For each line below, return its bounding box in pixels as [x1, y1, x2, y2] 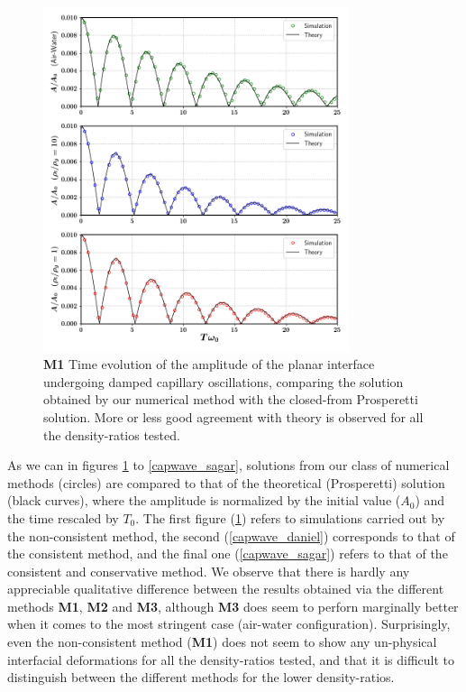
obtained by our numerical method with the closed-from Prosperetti [43, 390, 418, 409]
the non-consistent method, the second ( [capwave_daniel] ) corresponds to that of [7, 526, 455, 545]
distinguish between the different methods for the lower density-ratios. [7, 668, 395, 687]
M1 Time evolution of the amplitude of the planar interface [43, 355, 375, 374]
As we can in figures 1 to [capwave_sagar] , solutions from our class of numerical [7, 456, 450, 475]
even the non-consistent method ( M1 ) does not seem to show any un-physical [7, 632, 437, 651]
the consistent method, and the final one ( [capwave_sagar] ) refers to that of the [7, 544, 448, 563]
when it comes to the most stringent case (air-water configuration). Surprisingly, [7, 614, 451, 633]
